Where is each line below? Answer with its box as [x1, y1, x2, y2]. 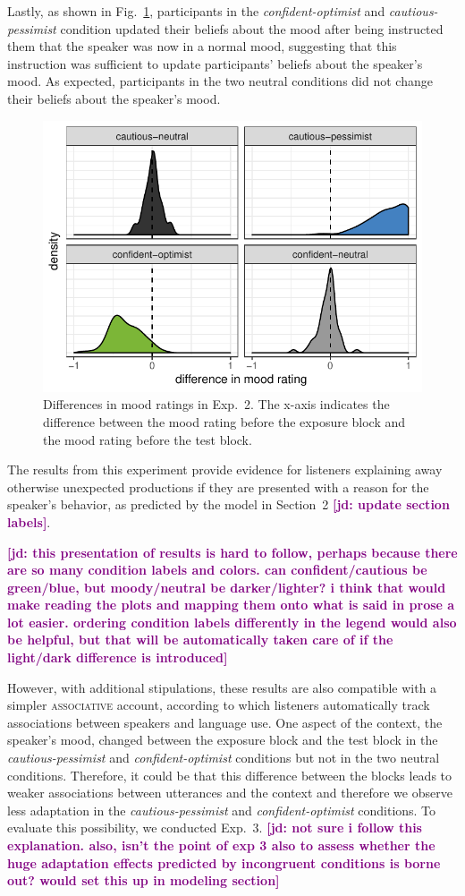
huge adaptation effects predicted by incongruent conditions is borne [7, 853, 441, 872]
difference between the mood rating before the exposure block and [43, 412, 406, 431]
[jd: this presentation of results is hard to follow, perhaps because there [7, 542, 458, 561]
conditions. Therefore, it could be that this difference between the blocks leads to [7, 765, 452, 784]
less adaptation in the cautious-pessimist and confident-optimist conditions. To [7, 800, 436, 819]
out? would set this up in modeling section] [7, 871, 280, 890]
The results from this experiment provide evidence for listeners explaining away [7, 460, 443, 479]
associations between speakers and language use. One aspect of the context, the [7, 713, 443, 731]
